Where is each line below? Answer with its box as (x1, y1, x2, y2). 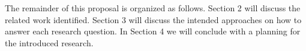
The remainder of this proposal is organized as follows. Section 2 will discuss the (5, 2, 301, 14)
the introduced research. (5, 36, 94, 49)
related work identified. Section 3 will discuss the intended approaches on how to (5, 13, 302, 26)
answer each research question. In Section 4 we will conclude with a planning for (5, 25, 301, 37)
